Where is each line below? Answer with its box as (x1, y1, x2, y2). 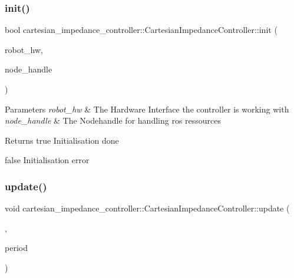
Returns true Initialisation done (5, 134, 119, 146)
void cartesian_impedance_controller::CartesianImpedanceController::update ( (5, 202, 290, 214)
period (5, 241, 28, 254)
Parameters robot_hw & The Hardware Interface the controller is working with (5, 102, 289, 115)
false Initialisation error (5, 154, 90, 166)
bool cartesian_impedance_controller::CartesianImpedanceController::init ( (5, 24, 278, 36)
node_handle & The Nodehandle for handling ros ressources (5, 114, 222, 127)
